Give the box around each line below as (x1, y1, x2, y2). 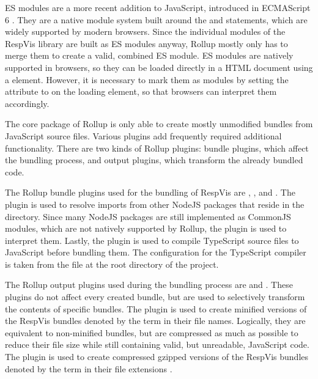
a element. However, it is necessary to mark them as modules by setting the (5, 73, 289, 86)
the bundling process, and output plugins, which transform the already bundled (5, 153, 303, 166)
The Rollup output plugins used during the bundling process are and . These (5, 278, 293, 291)
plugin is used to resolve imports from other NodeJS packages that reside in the (5, 197, 305, 210)
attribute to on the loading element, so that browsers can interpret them (5, 85, 277, 98)
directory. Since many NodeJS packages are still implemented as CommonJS (5, 210, 291, 223)
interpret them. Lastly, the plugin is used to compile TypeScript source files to (5, 234, 299, 246)
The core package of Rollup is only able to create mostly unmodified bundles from (5, 117, 313, 130)
